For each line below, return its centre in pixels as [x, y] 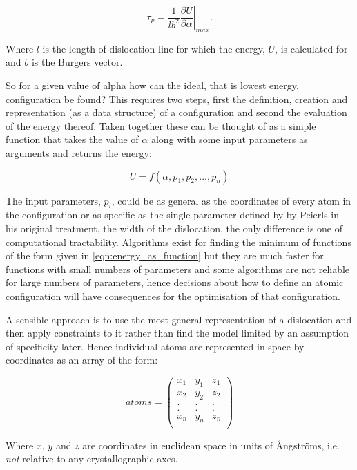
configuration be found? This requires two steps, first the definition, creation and [177, 98]
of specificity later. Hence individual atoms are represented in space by [155, 346]
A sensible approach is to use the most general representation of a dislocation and [179, 319]
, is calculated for [311, 48]
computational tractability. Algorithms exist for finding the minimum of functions [178, 242]
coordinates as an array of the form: [82, 360]
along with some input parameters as [229, 139]
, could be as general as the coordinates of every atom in [231, 200]
